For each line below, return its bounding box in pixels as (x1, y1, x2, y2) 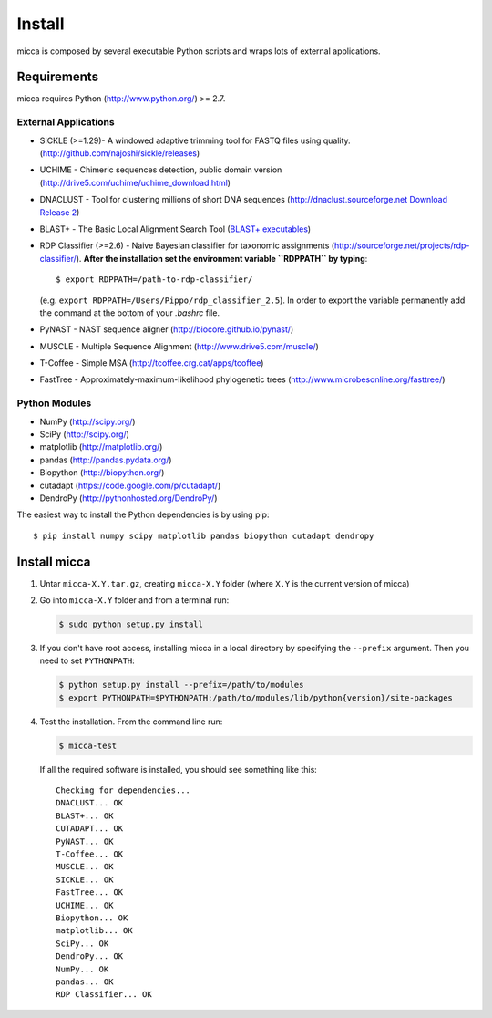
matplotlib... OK (56, 926, 133, 936)
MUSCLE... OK (56, 862, 114, 872)
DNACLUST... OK (56, 798, 124, 808)
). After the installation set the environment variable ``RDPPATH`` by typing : (76, 253, 368, 264)
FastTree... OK (56, 888, 124, 898)
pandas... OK (56, 976, 114, 987)
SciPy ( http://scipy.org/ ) (39, 429, 129, 440)
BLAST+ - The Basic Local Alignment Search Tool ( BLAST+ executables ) (39, 223, 312, 234)
